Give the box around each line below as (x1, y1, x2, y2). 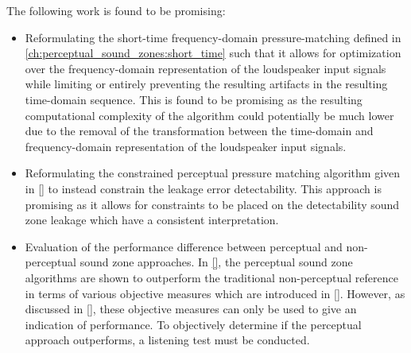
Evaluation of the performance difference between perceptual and (25, 238, 343, 254)
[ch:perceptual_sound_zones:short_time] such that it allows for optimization (25, 45, 401, 61)
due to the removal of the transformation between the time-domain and (25, 122, 374, 139)
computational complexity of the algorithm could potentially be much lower (25, 107, 394, 123)
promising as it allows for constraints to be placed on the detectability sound (25, 196, 400, 212)
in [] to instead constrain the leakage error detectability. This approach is (25, 180, 382, 196)
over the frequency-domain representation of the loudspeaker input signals (25, 60, 386, 76)
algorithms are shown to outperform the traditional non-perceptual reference (25, 269, 398, 285)
